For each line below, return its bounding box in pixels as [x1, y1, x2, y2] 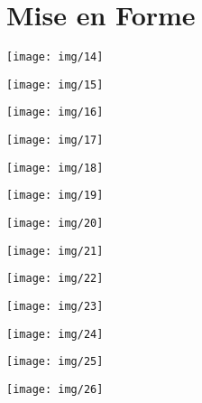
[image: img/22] [6, 272, 104, 286]
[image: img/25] [6, 355, 104, 369]
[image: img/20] [6, 217, 104, 230]
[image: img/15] [6, 78, 104, 91]
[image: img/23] [6, 300, 104, 314]
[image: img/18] [6, 161, 104, 174]
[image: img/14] [6, 51, 104, 64]
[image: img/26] [6, 383, 104, 396]
